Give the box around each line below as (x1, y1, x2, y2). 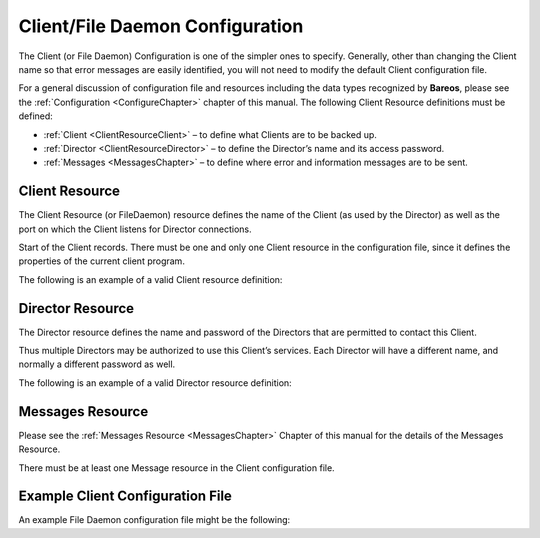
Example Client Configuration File (18, 488, 232, 505)
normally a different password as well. (18, 358, 176, 370)
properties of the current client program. (18, 255, 185, 267)
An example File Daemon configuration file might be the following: (18, 514, 291, 526)
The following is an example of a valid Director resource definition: (18, 376, 292, 389)
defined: (18, 110, 54, 122)
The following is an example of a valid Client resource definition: (18, 273, 283, 285)
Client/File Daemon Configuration (18, 15, 304, 37)
